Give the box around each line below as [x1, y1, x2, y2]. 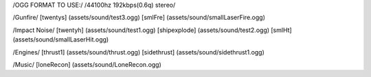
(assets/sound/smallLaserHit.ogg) [12, 35, 109, 44]
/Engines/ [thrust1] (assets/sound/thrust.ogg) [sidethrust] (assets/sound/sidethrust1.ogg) [12, 48, 265, 56]
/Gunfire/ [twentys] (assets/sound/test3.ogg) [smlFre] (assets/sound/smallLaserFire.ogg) [12, 14, 266, 22]
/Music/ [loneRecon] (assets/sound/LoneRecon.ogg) [12, 60, 161, 68]
